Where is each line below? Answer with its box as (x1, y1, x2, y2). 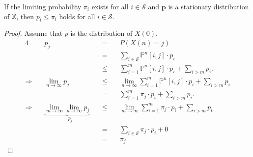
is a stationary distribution (168, 1, 249, 11)
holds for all (59, 11, 95, 21)
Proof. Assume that (4, 28, 63, 38)
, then (16, 11, 34, 21)
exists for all (91, 1, 129, 11)
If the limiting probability (4, 1, 82, 11)
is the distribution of (70, 28, 133, 38)
